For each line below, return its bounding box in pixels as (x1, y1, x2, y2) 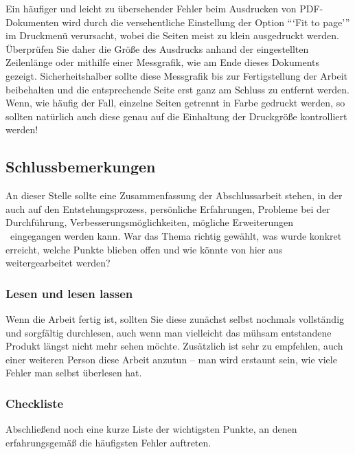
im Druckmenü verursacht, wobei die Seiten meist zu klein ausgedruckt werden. (5, 28, 339, 43)
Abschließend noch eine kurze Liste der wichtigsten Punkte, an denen (5, 422, 297, 436)
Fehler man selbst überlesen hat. (5, 365, 142, 380)
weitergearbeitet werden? (5, 256, 111, 270)
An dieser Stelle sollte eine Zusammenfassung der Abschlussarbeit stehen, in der (5, 188, 343, 203)
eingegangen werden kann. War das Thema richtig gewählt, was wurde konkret (10, 228, 342, 242)
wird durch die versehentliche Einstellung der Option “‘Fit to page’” (62, 14, 350, 29)
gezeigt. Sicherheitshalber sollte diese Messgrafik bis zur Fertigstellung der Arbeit (5, 68, 348, 82)
